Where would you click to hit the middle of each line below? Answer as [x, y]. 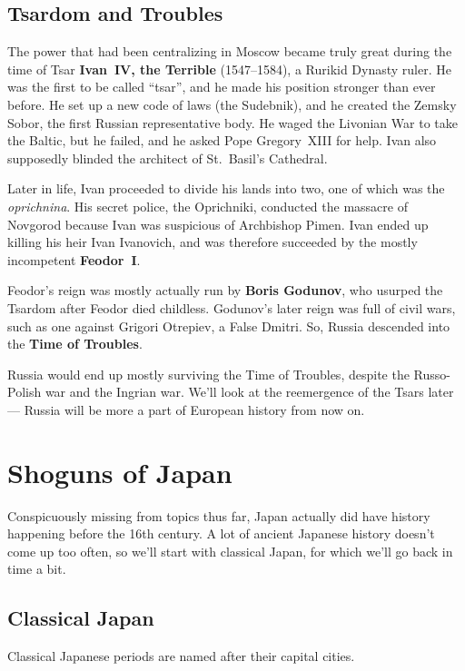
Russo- [432, 374]
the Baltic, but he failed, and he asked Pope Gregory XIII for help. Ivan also [222, 140]
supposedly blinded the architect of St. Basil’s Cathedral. [168, 158]
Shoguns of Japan [120, 472]
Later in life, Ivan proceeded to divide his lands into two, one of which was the [226, 188]
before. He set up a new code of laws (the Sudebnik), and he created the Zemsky [232, 104]
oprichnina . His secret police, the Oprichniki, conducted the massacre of [208, 206]
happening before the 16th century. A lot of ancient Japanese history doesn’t [221, 533]
